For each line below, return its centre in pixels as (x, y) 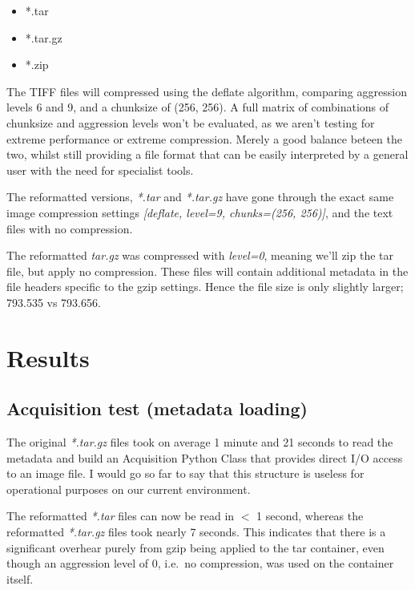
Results (48, 357)
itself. (20, 578)
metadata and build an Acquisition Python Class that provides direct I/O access (205, 457)
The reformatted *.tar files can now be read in (121, 516)
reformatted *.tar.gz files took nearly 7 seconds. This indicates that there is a (196, 532)
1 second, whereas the (310, 516)
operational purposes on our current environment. (129, 489)
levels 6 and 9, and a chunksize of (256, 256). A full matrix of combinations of (198, 107)
